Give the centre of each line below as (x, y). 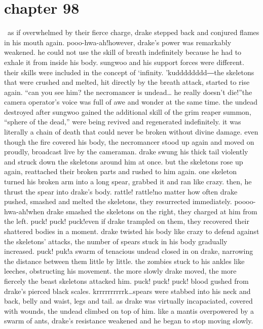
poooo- (245, 201)
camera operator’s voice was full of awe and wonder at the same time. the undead (131, 102)
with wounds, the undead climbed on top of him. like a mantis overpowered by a (129, 310)
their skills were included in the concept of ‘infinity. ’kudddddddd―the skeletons (129, 72)
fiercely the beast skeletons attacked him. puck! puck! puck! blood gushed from (126, 281)
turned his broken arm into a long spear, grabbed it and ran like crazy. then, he (128, 182)
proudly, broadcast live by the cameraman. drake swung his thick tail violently (126, 152)
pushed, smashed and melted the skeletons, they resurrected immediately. (118, 201)
